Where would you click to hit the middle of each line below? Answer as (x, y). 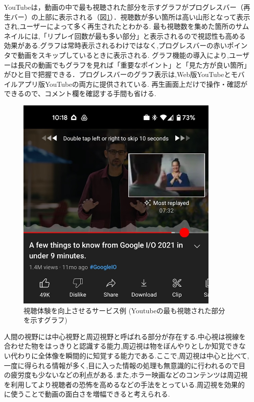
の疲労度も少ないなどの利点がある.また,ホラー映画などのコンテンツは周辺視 (126, 375)
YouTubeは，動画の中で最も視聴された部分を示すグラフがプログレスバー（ (124, 7)
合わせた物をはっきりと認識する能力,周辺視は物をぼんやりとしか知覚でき (121, 346)
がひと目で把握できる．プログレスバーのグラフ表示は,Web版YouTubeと (117, 74)
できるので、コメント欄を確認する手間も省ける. (80, 93)
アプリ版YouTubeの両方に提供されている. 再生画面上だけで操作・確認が (132, 84)
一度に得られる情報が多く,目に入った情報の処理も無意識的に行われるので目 (125, 365)
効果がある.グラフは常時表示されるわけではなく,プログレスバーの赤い (115, 45)
